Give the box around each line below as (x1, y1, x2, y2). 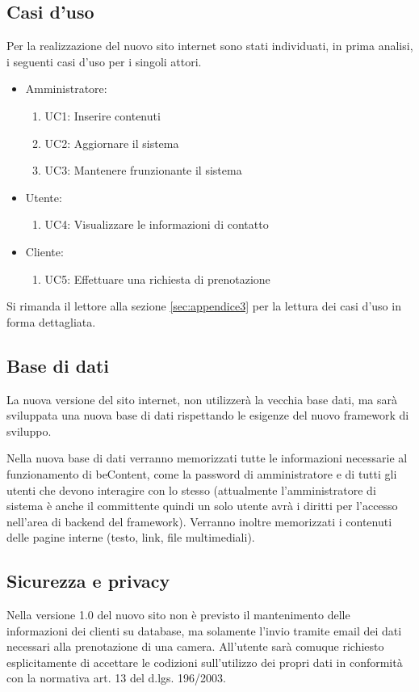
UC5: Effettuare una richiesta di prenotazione (44, 270, 270, 287)
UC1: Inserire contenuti (44, 107, 161, 124)
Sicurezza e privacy (6, 568, 170, 593)
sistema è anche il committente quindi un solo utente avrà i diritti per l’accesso (6, 497, 398, 514)
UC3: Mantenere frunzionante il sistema (44, 162, 242, 179)
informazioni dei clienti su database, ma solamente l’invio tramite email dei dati (6, 622, 402, 639)
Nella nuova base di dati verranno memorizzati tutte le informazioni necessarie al (6, 449, 408, 466)
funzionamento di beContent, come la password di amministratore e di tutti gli (6, 465, 397, 482)
